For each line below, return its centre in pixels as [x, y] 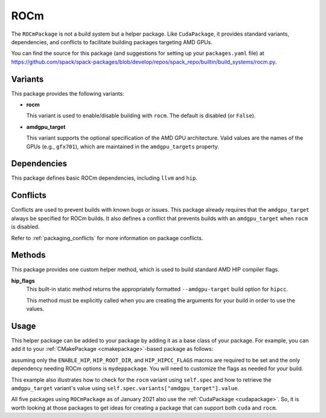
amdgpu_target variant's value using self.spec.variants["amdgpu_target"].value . [125, 388]
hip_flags [23, 281]
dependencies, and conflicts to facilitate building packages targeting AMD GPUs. [112, 42]
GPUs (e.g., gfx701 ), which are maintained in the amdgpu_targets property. [123, 146]
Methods [28, 255]
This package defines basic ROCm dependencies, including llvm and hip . [104, 178]
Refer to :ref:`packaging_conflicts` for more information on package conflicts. [107, 238]
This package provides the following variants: [68, 93]
